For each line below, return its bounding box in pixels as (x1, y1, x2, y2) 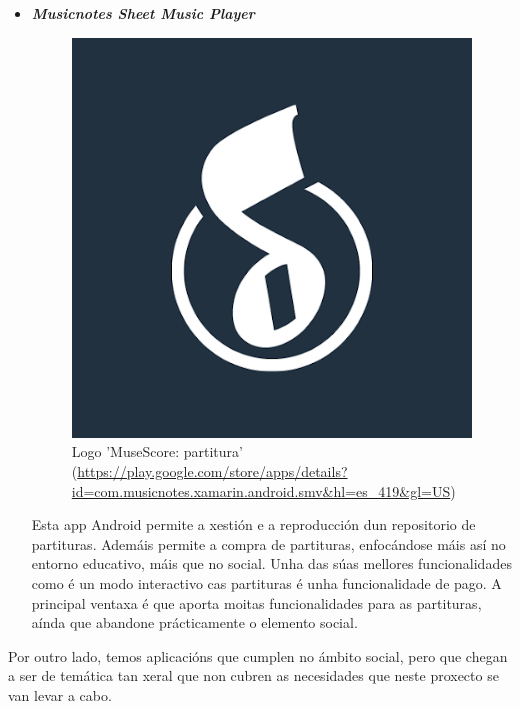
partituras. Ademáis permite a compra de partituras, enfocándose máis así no (31, 533, 506, 554)
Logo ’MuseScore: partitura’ (71, 441, 243, 462)
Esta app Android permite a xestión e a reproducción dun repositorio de (31, 514, 476, 535)
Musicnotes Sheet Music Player (31, 3, 255, 23)
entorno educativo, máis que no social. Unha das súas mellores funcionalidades (31, 553, 512, 574)
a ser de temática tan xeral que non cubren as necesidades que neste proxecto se (8, 665, 499, 686)
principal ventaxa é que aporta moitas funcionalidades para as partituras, (31, 592, 482, 613)
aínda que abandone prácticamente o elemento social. (31, 612, 358, 633)
